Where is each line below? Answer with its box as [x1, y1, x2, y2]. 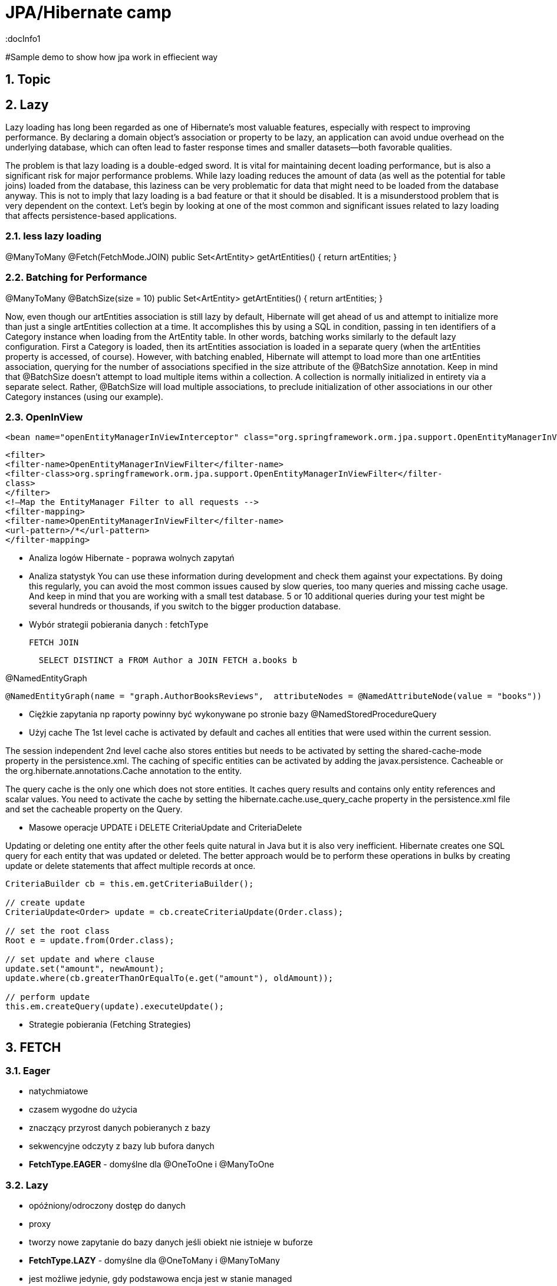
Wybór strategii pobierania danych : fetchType [29, 619, 209, 630]
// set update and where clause [5, 954, 154, 964]
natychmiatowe [29, 1086, 88, 1097]
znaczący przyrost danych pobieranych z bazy [29, 1123, 210, 1133]
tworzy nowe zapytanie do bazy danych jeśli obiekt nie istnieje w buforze [29, 1237, 313, 1248]
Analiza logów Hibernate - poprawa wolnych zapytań [29, 553, 235, 563]
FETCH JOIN [29, 638, 79, 648]
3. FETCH [5, 1039, 61, 1055]
